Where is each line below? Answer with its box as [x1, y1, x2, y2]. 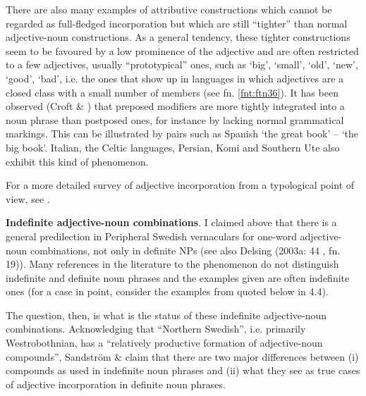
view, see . [6, 191, 50, 206]
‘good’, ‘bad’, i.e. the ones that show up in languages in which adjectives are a [6, 70, 344, 85]
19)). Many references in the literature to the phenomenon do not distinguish [6, 256, 339, 271]
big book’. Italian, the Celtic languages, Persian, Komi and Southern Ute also [6, 140, 340, 154]
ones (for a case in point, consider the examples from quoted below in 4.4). [6, 284, 329, 299]
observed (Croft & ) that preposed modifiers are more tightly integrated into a [6, 99, 345, 113]
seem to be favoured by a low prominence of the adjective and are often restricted [6, 43, 359, 58]
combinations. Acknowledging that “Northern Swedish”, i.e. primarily [6, 321, 306, 336]
